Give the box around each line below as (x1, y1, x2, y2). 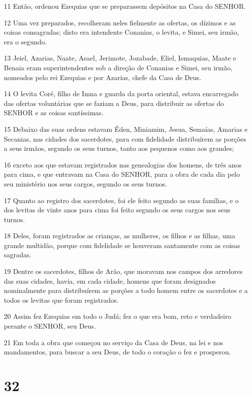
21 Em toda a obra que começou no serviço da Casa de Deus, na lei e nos (4, 337, 223, 347)
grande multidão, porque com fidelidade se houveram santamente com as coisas (4, 240, 240, 250)
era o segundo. (4, 36, 47, 46)
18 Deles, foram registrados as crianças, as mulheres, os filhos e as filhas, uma (4, 230, 235, 241)
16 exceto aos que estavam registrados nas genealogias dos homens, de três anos (4, 159, 242, 169)
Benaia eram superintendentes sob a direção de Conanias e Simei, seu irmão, (4, 62, 233, 72)
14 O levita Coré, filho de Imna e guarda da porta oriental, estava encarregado (4, 88, 238, 99)
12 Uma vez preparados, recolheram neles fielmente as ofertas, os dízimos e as (4, 17, 236, 27)
